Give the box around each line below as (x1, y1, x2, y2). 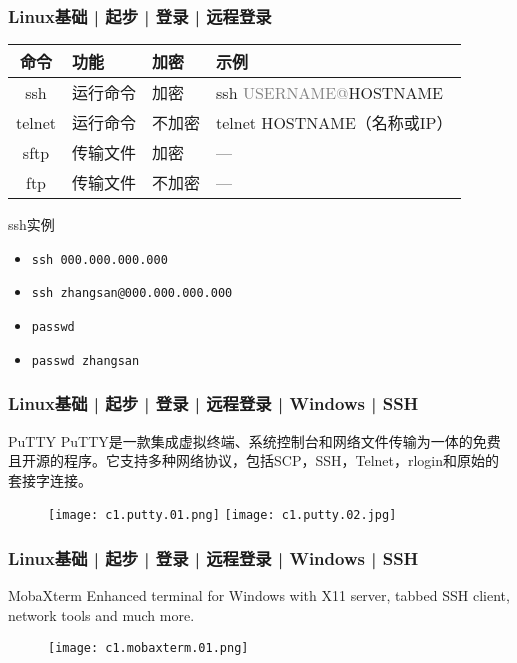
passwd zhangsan (31, 353, 140, 368)
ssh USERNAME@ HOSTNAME (216, 80, 443, 104)
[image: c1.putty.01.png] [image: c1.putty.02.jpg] (48, 508, 397, 523)
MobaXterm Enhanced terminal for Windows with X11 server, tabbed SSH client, (8, 585, 510, 606)
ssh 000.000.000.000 (31, 252, 168, 267)
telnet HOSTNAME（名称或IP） (216, 111, 453, 135)
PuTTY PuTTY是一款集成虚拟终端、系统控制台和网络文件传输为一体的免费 (8, 430, 501, 451)
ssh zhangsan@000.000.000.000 (31, 286, 233, 301)
